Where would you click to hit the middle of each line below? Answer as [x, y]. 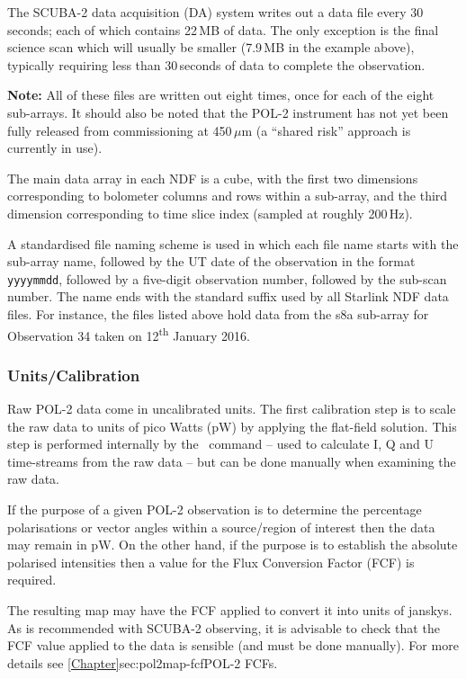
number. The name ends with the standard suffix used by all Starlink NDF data [228, 296]
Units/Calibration [74, 375]
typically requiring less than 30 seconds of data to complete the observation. [216, 64]
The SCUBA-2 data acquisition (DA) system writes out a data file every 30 [215, 12]
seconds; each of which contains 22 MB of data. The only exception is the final [223, 29]
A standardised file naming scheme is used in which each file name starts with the [233, 243]
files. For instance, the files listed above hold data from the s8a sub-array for [218, 313]
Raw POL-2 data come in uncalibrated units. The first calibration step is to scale [232, 409]
